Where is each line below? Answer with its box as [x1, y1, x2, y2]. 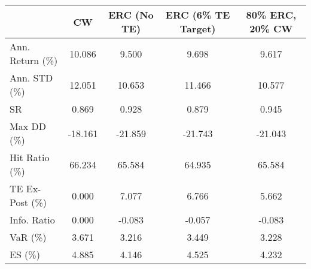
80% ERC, [246, 8, 297, 22]
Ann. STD [10, 71, 53, 84]
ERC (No [108, 8, 154, 22]
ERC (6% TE [165, 8, 230, 22]
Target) [179, 22, 216, 35]
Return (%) [10, 53, 58, 67]
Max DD [10, 119, 46, 133]
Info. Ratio [10, 213, 55, 226]
